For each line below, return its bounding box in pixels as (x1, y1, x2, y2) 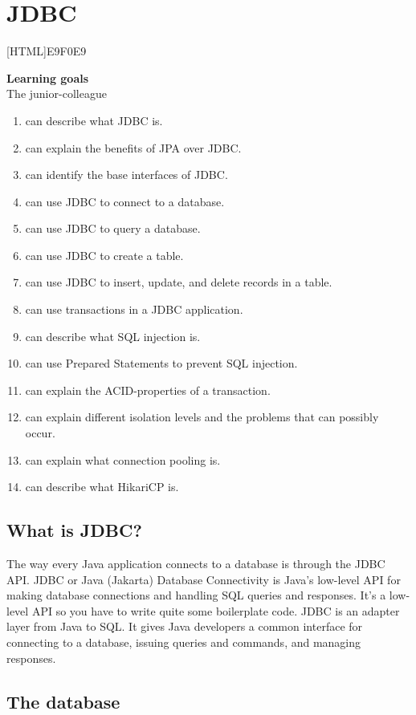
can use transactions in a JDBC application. (25, 301, 243, 318)
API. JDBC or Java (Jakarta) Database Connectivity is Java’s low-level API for (6, 571, 401, 587)
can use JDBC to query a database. (25, 220, 201, 237)
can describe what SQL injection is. (25, 327, 201, 344)
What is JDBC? (6, 518, 142, 542)
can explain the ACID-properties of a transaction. (25, 381, 271, 398)
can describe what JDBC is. (25, 112, 163, 128)
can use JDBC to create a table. (25, 246, 184, 263)
